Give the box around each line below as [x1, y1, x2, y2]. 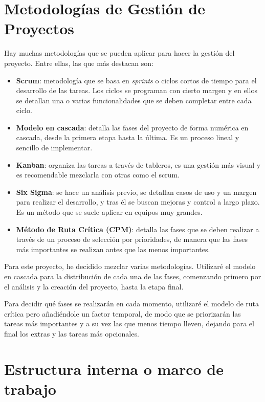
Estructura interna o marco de [4, 358, 224, 379]
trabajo [4, 378, 56, 399]
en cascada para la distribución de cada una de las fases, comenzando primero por [4, 271, 261, 281]
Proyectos [4, 18, 74, 39]
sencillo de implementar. [16, 142, 93, 153]
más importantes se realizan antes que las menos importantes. [16, 243, 210, 254]
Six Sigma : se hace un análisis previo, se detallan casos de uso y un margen [16, 186, 257, 197]
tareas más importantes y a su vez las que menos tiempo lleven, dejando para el [4, 318, 254, 329]
